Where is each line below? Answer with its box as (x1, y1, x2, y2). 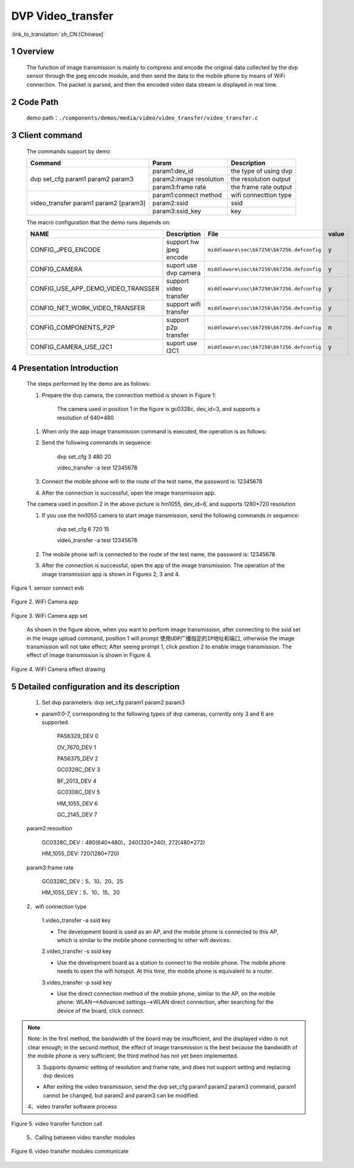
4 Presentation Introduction (11, 363, 119, 373)
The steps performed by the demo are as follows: (26, 380, 150, 388)
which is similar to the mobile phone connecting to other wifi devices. (57, 936, 232, 943)
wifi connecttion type (230, 190, 292, 199)
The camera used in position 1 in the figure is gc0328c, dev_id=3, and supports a (57, 405, 260, 413)
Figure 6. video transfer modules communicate (11, 1148, 129, 1155)
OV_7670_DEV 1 (57, 744, 97, 751)
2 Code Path (11, 96, 59, 107)
